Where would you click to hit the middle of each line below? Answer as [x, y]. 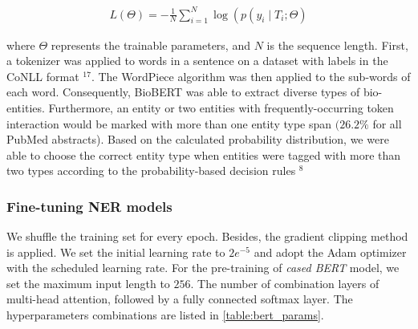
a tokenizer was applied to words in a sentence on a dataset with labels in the [197, 61]
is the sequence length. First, [337, 45]
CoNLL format [43, 76]
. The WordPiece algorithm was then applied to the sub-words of [251, 76]
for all [387, 123]
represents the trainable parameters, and [150, 45]
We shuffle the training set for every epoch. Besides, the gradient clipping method [207, 236]
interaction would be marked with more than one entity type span [169, 123]
